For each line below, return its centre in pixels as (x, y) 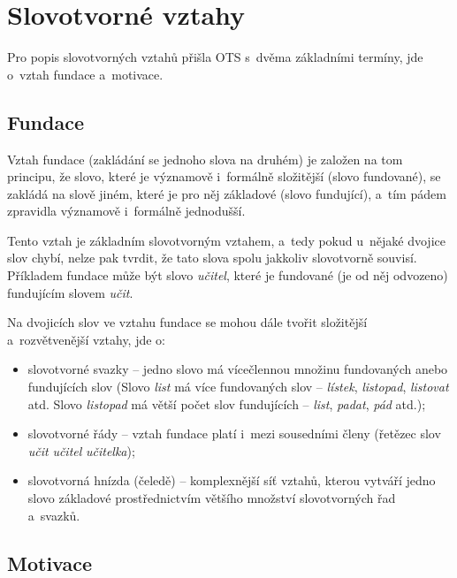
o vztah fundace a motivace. (85, 74)
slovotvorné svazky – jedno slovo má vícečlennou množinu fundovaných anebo (238, 369)
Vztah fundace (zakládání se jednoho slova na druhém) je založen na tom (205, 159)
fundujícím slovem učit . (70, 292)
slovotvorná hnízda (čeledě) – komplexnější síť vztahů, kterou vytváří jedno (232, 480)
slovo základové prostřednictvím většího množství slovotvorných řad (212, 498)
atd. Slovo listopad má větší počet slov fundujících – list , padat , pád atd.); (227, 403)
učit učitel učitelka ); (81, 450)
